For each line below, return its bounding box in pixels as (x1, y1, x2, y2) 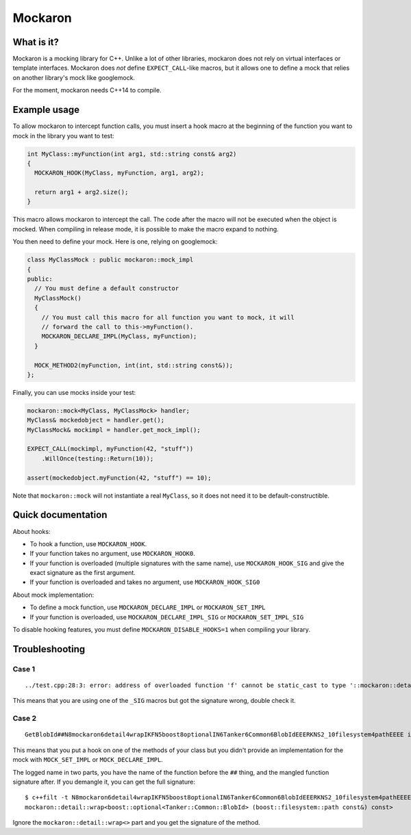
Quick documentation (12, 509, 108, 521)
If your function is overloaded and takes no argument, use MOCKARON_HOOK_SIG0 (29, 578, 260, 587)
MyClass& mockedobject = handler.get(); (27, 416, 164, 424)
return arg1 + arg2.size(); (34, 188, 129, 196)
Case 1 (12, 664, 36, 673)
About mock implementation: (12, 591, 95, 599)
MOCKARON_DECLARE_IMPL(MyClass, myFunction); (41, 333, 197, 340)
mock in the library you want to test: (12, 131, 114, 140)
